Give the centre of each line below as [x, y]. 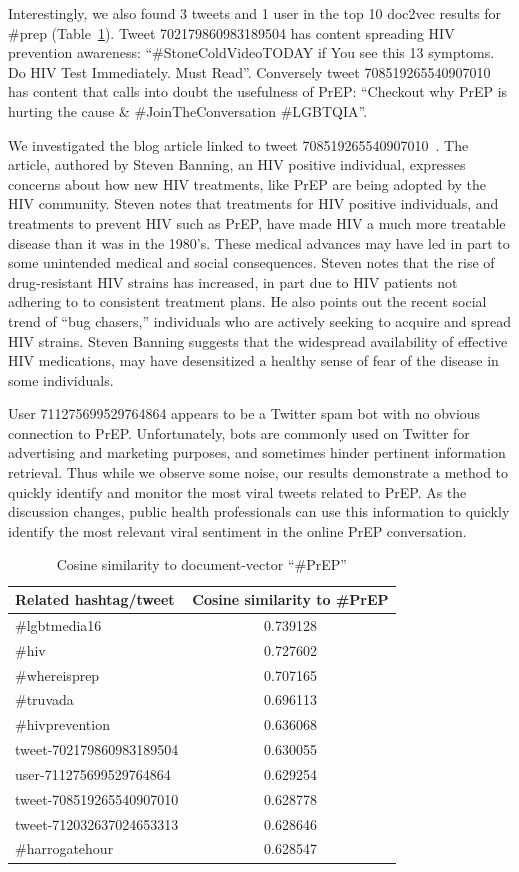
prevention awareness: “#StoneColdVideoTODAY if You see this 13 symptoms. [251, 52]
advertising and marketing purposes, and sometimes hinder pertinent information [257, 452]
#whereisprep [57, 674]
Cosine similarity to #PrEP [290, 599]
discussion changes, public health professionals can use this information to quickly [259, 511]
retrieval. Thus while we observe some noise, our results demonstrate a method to [258, 472]
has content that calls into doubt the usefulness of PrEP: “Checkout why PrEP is [258, 91]
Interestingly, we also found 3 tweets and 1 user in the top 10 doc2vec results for [254, 13]
